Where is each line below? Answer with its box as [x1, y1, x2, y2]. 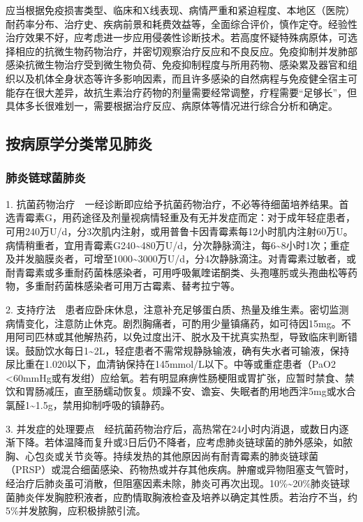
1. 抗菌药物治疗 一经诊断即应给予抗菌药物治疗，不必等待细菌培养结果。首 [6, 196, 349, 211]
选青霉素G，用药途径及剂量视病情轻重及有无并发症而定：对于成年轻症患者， [6, 210, 355, 225]
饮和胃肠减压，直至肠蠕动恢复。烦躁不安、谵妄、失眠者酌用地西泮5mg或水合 [6, 384, 356, 398]
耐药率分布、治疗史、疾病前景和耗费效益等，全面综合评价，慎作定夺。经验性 [6, 16, 357, 31]
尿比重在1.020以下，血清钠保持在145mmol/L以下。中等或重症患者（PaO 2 [6, 357, 336, 371]
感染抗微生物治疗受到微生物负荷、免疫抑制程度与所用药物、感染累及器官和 [6, 57, 348, 72]
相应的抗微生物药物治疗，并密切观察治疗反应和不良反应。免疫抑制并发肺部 [15, 43, 357, 58]
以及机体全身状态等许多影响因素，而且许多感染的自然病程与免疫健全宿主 [15, 70, 348, 85]
